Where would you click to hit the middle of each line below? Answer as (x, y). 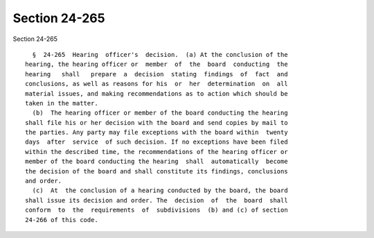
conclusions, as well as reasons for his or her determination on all (157, 84)
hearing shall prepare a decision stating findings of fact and (157, 74)
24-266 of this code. (62, 220)
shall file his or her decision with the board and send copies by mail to (157, 122)
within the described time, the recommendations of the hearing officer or (157, 152)
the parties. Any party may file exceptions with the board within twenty (157, 133)
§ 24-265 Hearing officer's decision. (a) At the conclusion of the (160, 54)
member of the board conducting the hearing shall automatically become (157, 162)
